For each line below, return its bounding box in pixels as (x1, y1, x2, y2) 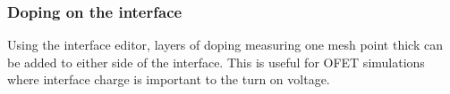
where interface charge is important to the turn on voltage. (7, 70, 330, 89)
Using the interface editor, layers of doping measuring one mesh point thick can (7, 35, 443, 54)
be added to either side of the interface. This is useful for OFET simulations (7, 52, 425, 71)
